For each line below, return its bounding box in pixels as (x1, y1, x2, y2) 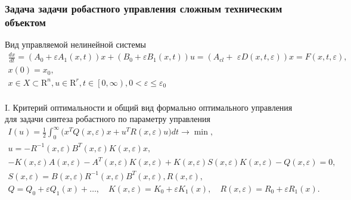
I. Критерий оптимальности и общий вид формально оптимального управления (5, 101, 293, 113)
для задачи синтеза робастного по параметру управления (5, 112, 210, 125)
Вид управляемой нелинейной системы (5, 38, 146, 51)
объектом (5, 14, 46, 29)
